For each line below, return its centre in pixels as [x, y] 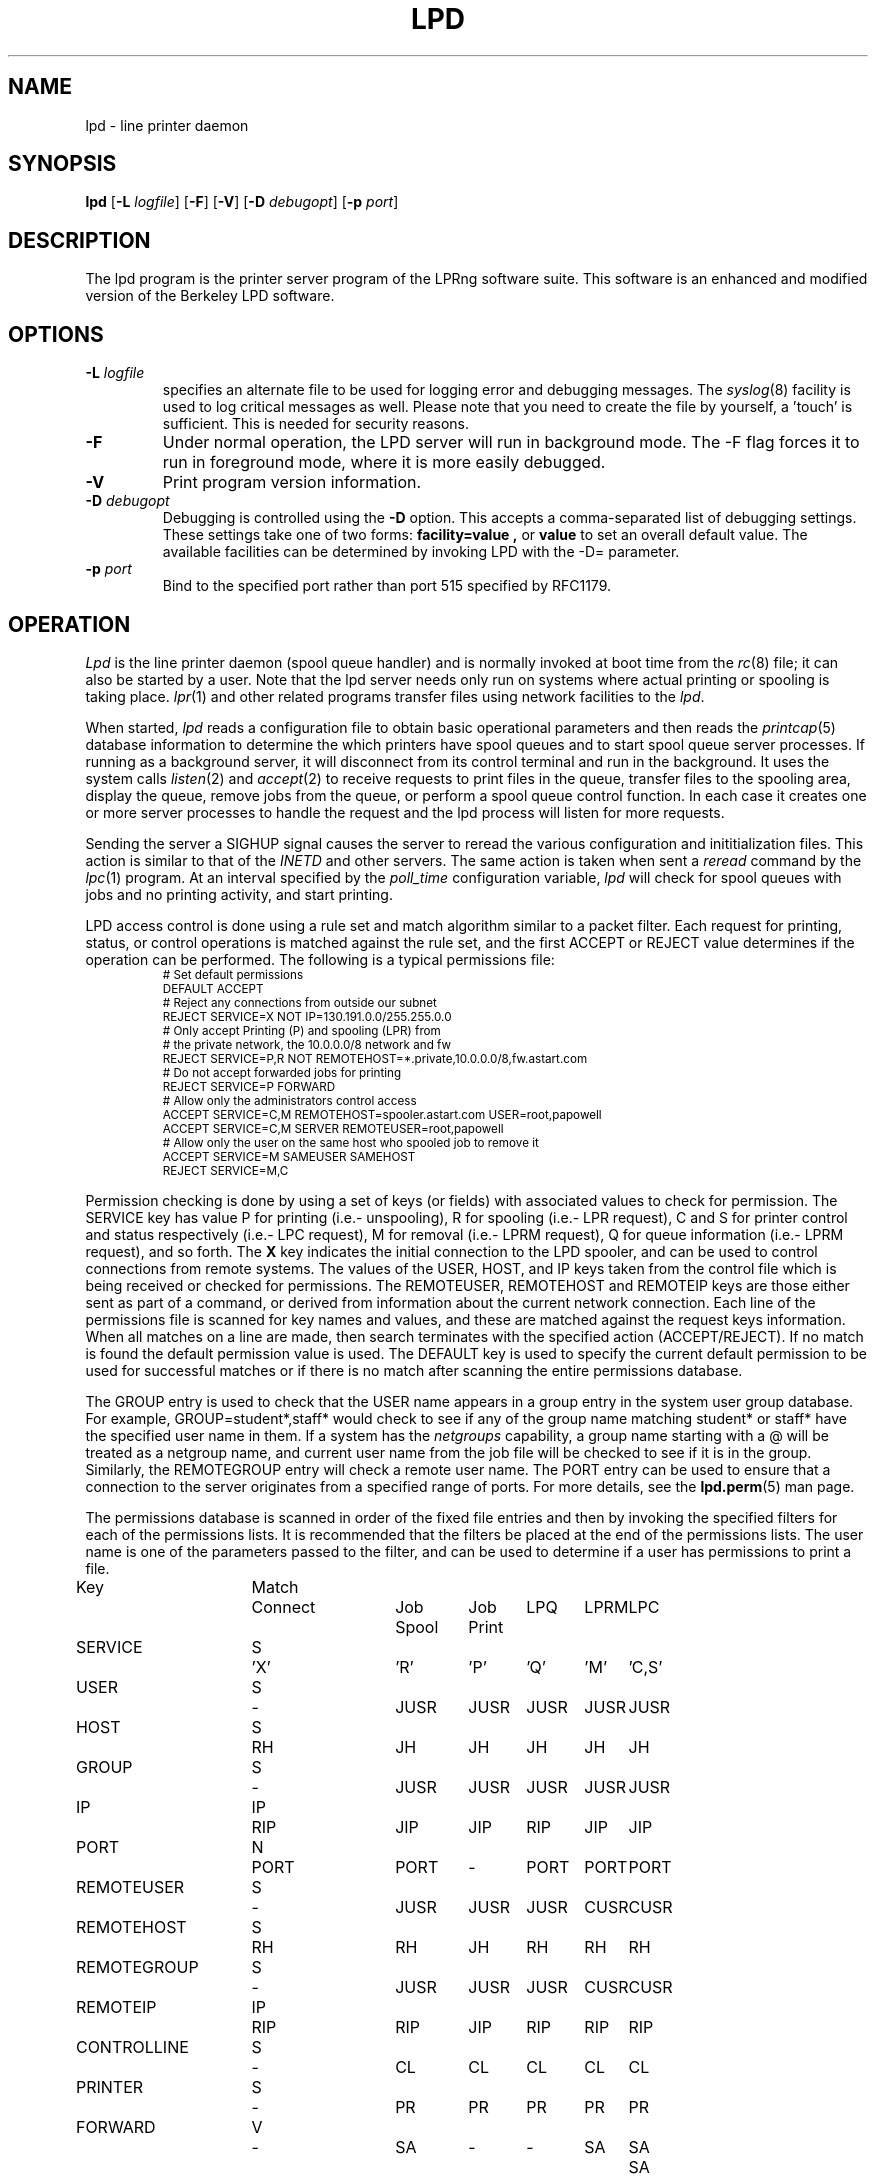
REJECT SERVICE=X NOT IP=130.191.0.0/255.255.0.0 [307, 1016]
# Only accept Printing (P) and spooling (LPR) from [301, 1030]
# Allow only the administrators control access [289, 1100]
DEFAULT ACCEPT [213, 988]
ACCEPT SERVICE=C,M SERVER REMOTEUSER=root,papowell [333, 1128]
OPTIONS [56, 334]
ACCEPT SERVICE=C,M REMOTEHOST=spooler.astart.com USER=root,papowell [382, 1114]
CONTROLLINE [132, 2046]
